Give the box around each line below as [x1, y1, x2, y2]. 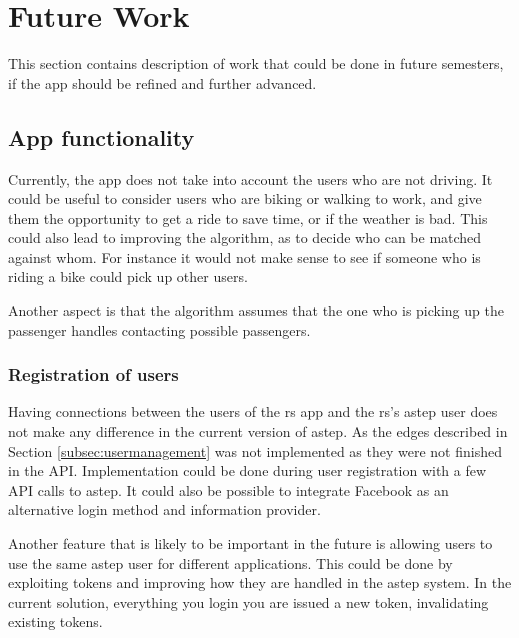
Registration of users [8, 362, 179, 387]
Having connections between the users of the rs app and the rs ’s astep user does [8, 401, 498, 422]
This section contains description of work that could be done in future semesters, [8, 53, 504, 74]
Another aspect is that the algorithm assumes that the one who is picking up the [8, 300, 504, 321]
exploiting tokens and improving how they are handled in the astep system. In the [8, 572, 512, 593]
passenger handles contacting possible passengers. [8, 319, 311, 340]
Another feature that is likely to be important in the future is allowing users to [8, 533, 493, 554]
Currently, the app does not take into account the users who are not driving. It [8, 168, 493, 189]
